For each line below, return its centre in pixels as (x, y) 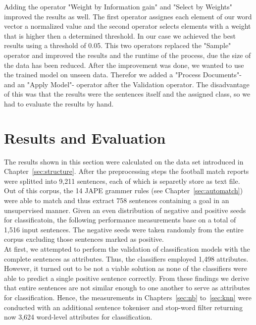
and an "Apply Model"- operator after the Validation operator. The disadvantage (127, 84)
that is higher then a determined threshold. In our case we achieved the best (120, 35)
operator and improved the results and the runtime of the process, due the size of (128, 55)
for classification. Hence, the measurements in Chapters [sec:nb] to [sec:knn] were (128, 297)
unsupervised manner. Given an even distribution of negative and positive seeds (125, 210)
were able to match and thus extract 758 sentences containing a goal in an (117, 200)
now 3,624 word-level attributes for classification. (78, 317)
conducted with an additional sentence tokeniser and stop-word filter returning (123, 307)
